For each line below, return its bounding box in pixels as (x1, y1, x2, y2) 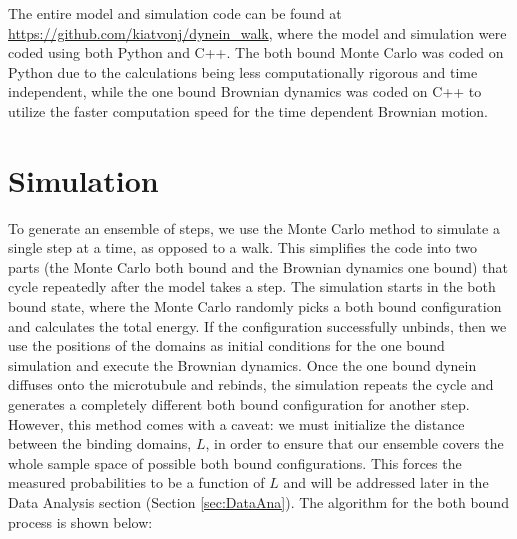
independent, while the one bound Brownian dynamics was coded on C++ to (8, 81, 482, 102)
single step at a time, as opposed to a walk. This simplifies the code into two (8, 237, 478, 258)
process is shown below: (8, 511, 153, 532)
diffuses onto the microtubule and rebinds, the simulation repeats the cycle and (8, 374, 494, 395)
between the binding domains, (8, 433, 192, 454)
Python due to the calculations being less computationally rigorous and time (8, 61, 478, 82)
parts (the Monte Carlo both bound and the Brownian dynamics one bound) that (8, 256, 508, 277)
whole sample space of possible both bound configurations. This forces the (8, 452, 462, 473)
